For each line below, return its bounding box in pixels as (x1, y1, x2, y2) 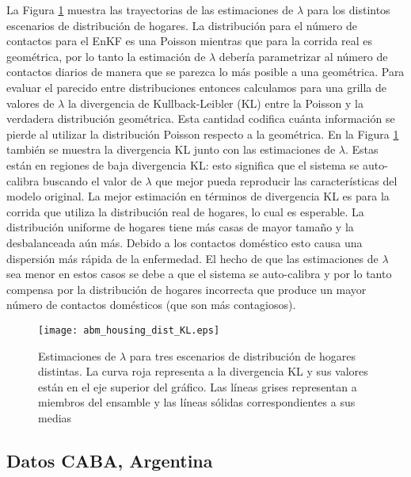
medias (38, 409, 72, 425)
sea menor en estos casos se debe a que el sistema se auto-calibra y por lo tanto (6, 265, 392, 282)
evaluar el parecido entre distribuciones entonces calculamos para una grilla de (6, 78, 387, 95)
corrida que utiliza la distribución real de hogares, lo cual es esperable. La (6, 203, 364, 219)
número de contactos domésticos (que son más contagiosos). (6, 296, 296, 313)
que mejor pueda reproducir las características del (155, 172, 398, 189)
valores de (6, 94, 55, 111)
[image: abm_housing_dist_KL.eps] (38, 324, 220, 336)
